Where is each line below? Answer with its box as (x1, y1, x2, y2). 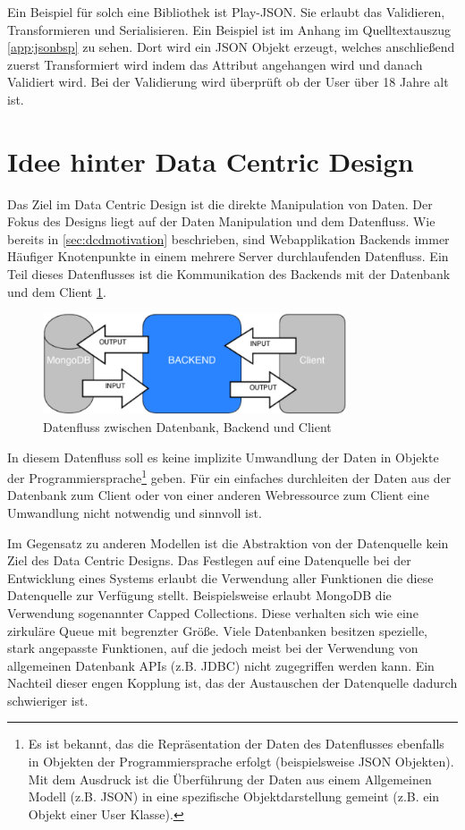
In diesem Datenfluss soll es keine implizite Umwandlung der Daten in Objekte (7, 447, 439, 466)
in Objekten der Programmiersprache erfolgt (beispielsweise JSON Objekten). (28, 752, 454, 771)
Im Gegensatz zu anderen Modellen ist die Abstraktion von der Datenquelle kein (7, 533, 449, 552)
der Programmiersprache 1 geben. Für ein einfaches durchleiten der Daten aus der (7, 466, 452, 487)
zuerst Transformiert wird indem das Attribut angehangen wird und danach (7, 55, 423, 73)
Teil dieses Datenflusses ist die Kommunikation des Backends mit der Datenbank (7, 265, 451, 284)
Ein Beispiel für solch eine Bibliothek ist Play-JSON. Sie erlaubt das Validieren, (7, 3, 445, 21)
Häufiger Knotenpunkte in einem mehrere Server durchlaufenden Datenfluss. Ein (7, 247, 449, 266)
